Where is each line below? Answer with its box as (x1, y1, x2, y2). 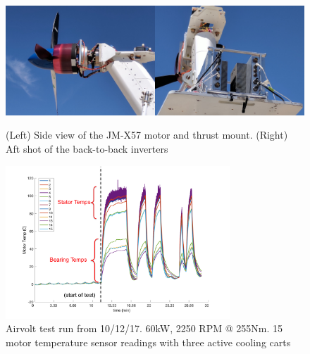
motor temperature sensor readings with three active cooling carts (6, 334, 291, 349)
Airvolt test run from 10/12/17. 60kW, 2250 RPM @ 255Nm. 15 (6, 321, 283, 336)
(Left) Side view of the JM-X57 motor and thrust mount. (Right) (6, 127, 288, 142)
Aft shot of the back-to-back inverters (6, 141, 168, 156)
